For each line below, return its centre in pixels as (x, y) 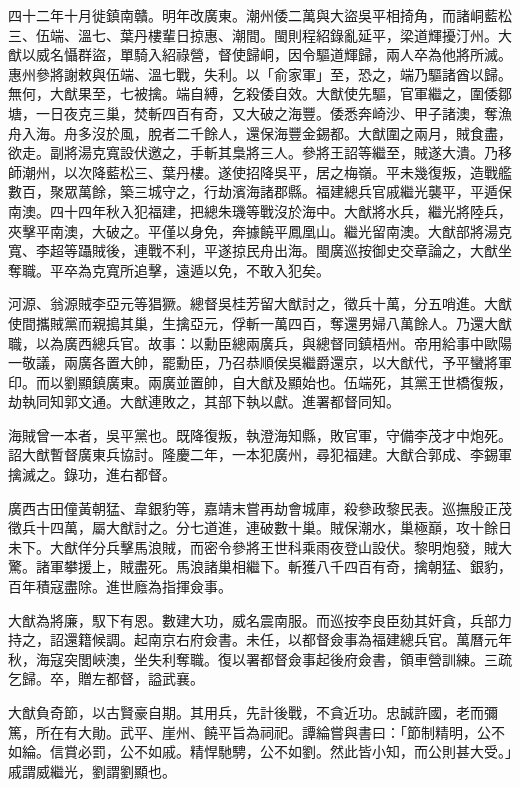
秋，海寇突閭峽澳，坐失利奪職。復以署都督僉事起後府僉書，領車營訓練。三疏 (260, 658)
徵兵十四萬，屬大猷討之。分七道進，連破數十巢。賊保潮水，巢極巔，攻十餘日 (260, 527)
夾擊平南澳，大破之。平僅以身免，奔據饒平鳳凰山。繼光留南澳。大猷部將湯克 (260, 230)
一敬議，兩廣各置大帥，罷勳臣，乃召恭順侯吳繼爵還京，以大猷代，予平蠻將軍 (260, 362)
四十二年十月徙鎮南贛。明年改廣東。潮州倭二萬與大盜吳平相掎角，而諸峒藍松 (260, 15)
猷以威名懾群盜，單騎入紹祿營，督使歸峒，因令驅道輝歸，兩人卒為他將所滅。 (260, 54)
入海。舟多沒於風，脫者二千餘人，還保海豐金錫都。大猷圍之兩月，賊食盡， (266, 132)
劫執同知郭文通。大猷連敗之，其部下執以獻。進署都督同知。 (204, 401)
